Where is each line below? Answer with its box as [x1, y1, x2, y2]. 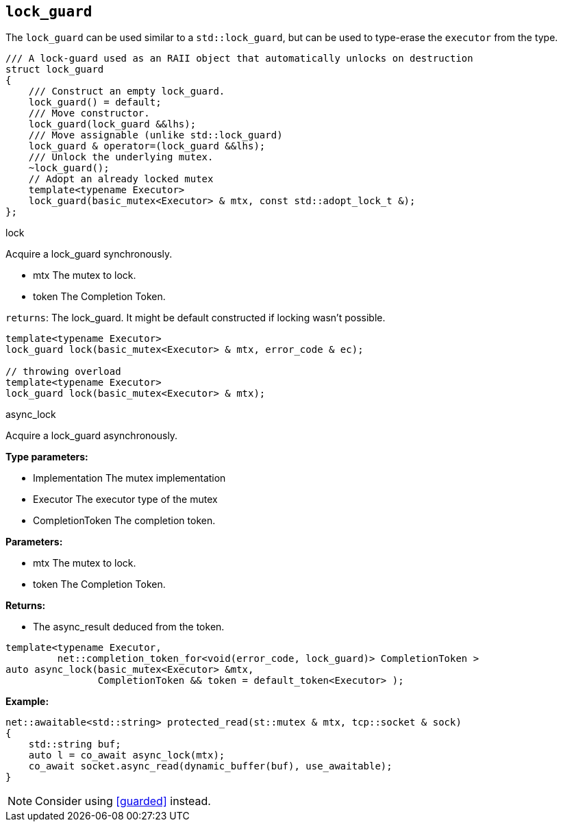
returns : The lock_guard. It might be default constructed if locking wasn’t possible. [5, 312, 386, 324]
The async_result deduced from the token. [33, 621, 225, 633]
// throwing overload [5, 366, 121, 378]
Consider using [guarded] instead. [35, 794, 211, 809]
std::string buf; [28, 739, 121, 750]
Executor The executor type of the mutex [33, 493, 218, 506]
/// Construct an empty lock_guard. [28, 86, 225, 97]
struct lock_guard [5, 64, 104, 75]
